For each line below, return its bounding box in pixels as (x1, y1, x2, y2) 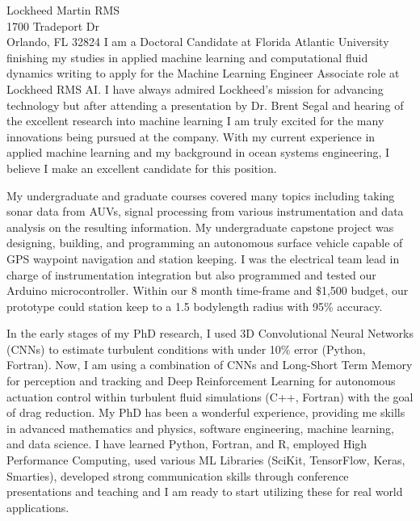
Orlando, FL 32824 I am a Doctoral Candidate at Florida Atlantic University (6, 33, 389, 50)
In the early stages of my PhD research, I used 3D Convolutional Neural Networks (6, 325, 414, 342)
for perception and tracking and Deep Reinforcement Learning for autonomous (6, 372, 396, 389)
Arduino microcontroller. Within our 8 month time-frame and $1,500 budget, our (6, 282, 409, 299)
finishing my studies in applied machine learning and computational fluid (6, 48, 368, 65)
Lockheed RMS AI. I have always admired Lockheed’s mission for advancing (6, 80, 384, 97)
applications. (6, 498, 69, 515)
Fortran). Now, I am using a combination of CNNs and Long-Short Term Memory (6, 356, 413, 373)
